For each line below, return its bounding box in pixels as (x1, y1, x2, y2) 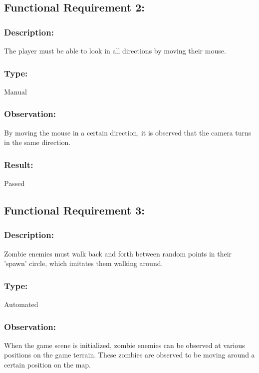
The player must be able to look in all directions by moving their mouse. (4, 45, 226, 55)
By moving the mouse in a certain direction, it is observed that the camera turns (4, 127, 252, 137)
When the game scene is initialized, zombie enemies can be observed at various (4, 339, 245, 350)
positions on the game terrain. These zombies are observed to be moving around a (4, 349, 255, 360)
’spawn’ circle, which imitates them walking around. (4, 258, 163, 268)
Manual (4, 86, 27, 96)
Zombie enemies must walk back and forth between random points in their (4, 248, 232, 258)
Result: (4, 158, 33, 170)
